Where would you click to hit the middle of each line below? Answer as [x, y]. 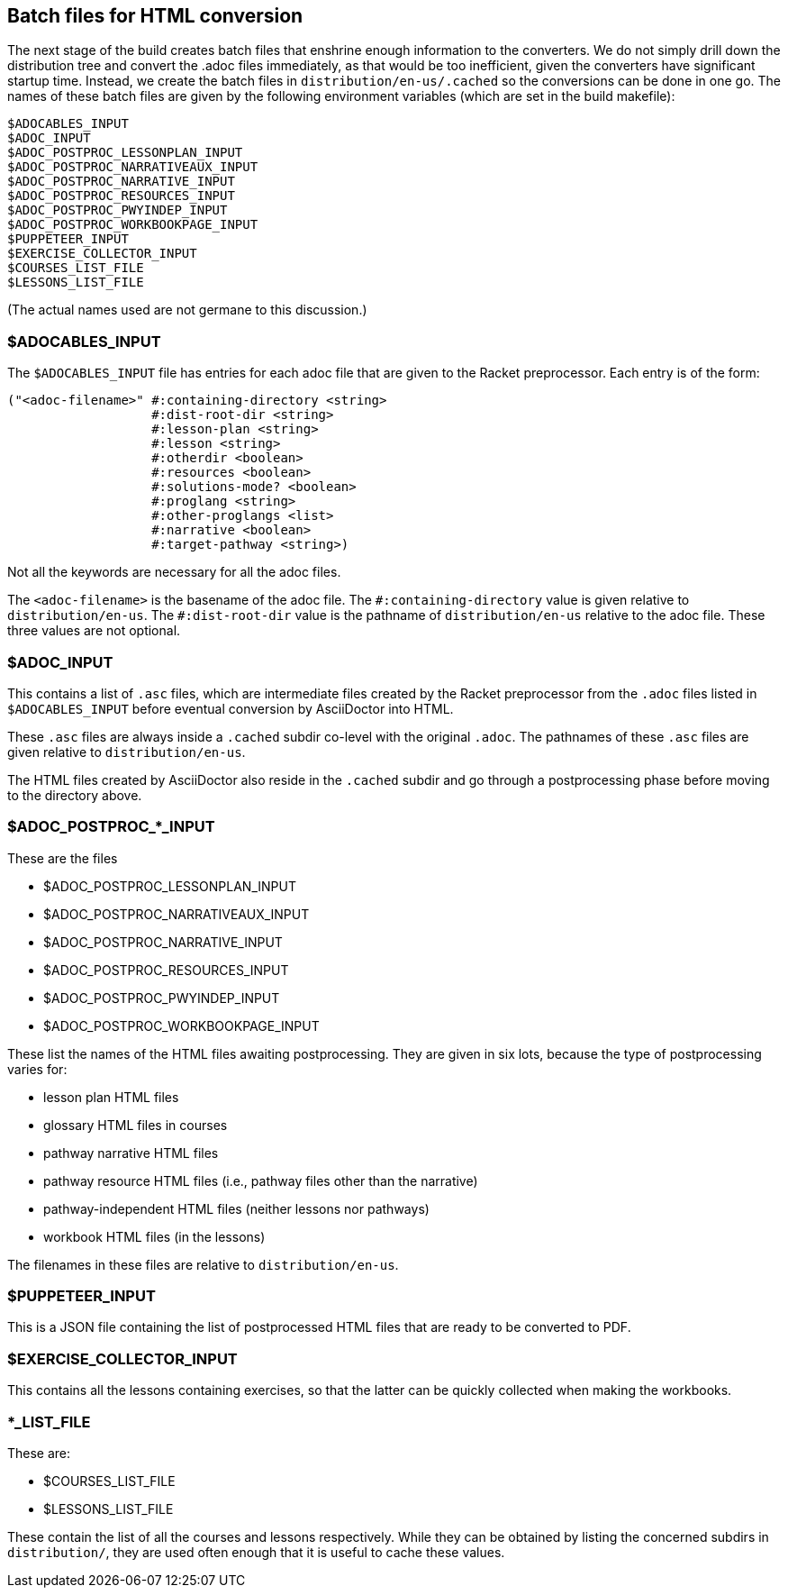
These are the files [63, 858]
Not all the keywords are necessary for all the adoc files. [174, 572]
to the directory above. [75, 795]
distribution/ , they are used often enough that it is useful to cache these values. [256, 1552]
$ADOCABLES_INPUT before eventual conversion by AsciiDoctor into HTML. [231, 708]
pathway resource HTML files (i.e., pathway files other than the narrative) [261, 1180]
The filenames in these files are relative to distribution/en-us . [203, 1264]
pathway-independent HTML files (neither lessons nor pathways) [236, 1208]
